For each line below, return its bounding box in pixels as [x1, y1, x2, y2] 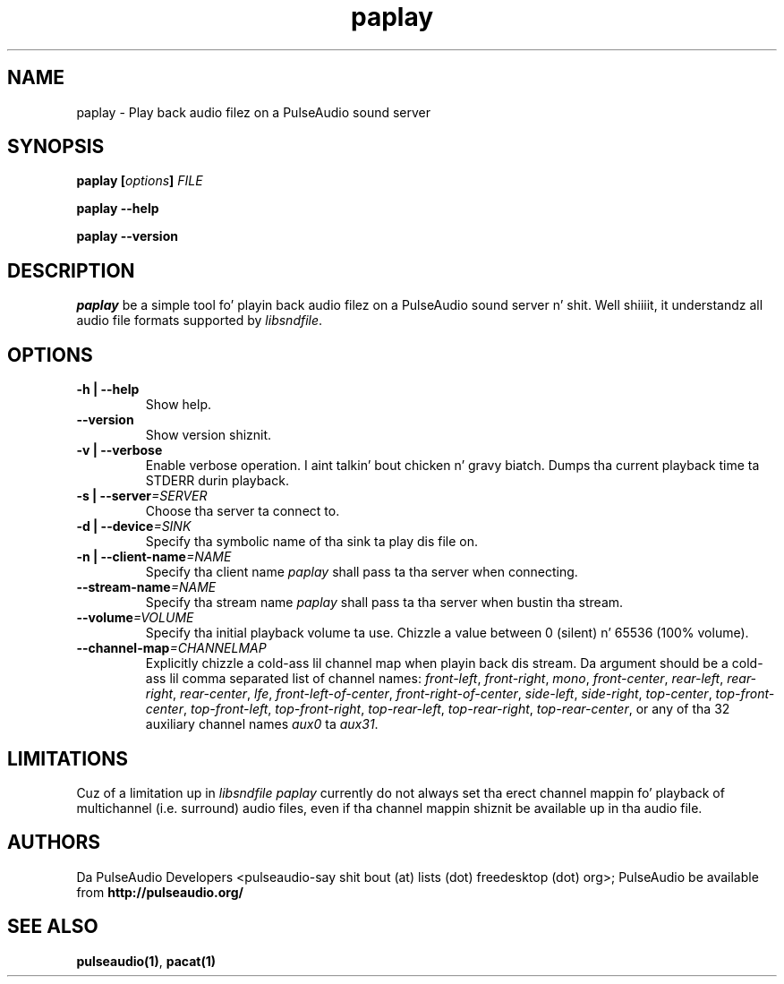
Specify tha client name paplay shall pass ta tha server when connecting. [145, 564, 578, 580]
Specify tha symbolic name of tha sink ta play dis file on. [145, 534, 479, 550]
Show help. [145, 397, 212, 413]
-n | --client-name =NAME [76, 549, 232, 565]
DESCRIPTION [7, 259, 135, 282]
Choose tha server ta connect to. [145, 503, 340, 519]
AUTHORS [7, 831, 101, 854]
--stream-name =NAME [76, 579, 217, 595]
